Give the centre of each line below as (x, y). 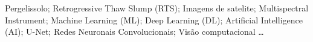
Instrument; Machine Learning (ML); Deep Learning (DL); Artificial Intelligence (154, 19)
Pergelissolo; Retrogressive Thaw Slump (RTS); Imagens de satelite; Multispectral (157, 8)
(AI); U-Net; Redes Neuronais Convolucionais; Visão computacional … (134, 31)
